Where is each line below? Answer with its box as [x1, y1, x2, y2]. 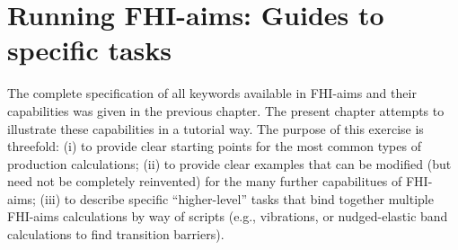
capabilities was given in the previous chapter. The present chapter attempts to [7, 101, 445, 120]
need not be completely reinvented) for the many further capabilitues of [7, 172, 402, 191]
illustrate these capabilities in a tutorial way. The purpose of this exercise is [7, 119, 424, 138]
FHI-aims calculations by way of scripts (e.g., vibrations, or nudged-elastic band [7, 207, 448, 226]
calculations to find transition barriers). [7, 225, 225, 244]
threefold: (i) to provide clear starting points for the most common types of [7, 137, 421, 156]
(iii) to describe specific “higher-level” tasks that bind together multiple [40, 189, 434, 208]
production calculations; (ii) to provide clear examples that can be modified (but [7, 154, 452, 173]
